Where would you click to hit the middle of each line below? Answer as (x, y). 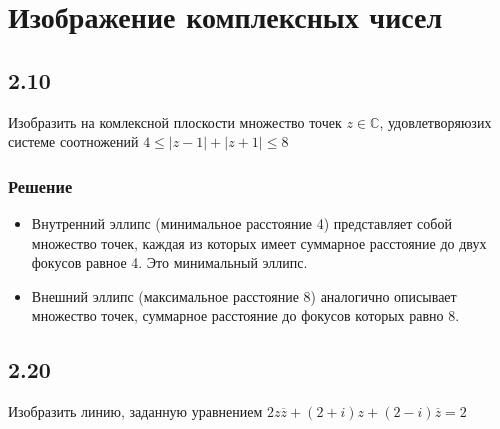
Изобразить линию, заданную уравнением (135, 411)
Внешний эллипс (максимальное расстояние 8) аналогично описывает (244, 295)
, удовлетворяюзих (435, 121)
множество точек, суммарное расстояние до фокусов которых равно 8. (245, 315)
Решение (40, 185)
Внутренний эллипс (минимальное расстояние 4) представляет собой (241, 222)
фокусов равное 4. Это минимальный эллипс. (169, 262)
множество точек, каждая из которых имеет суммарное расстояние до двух (259, 242)
